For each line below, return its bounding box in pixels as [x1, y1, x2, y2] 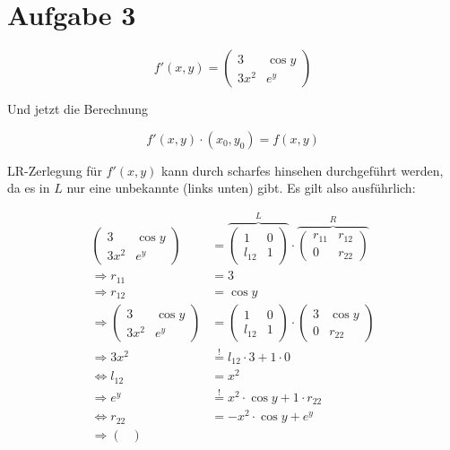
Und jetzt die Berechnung [7, 100, 148, 118]
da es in [7, 178, 50, 197]
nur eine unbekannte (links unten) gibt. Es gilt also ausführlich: [66, 178, 416, 197]
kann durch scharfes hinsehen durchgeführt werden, [161, 160, 444, 179]
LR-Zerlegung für [7, 160, 102, 179]
